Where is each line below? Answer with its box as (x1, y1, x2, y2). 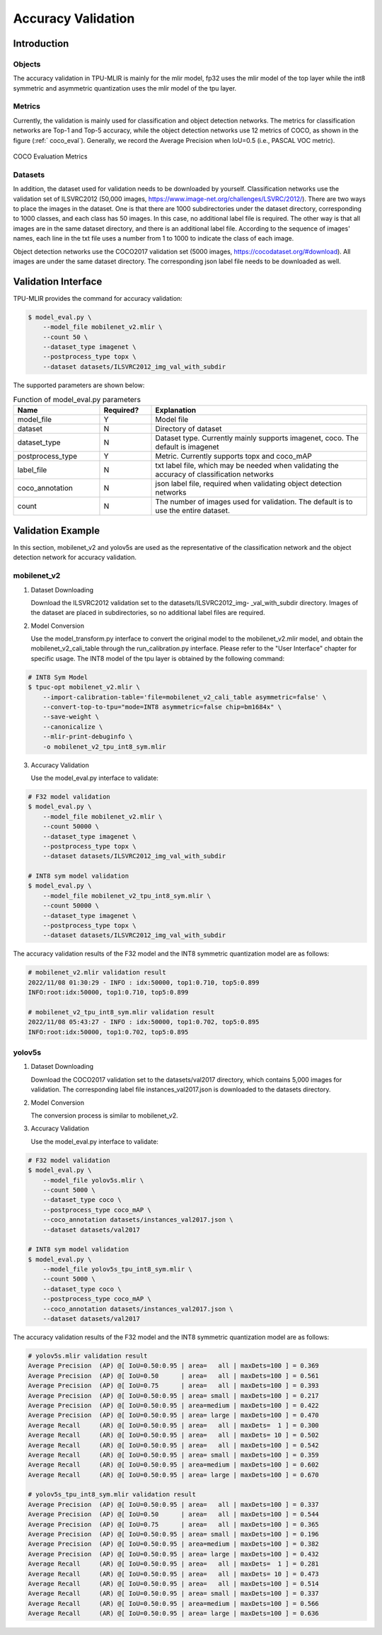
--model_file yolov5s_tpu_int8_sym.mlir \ (42, 1266, 192, 1273)
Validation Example (13, 524, 100, 537)
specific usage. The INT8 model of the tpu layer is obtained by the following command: (30, 654, 285, 662)
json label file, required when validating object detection (155, 478, 342, 488)
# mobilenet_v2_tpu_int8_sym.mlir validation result (28, 1008, 215, 1016)
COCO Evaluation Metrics (13, 152, 88, 161)
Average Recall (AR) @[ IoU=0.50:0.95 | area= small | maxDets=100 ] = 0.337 (28, 1590, 320, 1597)
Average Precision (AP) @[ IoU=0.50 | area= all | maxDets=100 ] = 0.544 (28, 1510, 320, 1518)
